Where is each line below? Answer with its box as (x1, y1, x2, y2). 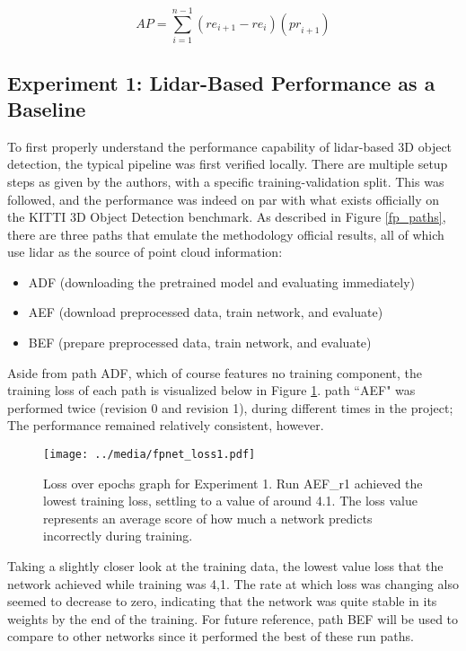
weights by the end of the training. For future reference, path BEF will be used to (7, 609, 459, 628)
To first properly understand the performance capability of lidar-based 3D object (7, 136, 453, 155)
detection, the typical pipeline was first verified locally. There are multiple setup (7, 154, 448, 173)
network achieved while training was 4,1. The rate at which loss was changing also (7, 574, 459, 593)
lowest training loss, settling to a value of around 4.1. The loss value (43, 491, 418, 510)
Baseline (7, 94, 86, 122)
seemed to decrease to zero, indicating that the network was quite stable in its (7, 592, 437, 611)
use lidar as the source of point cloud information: (7, 242, 283, 261)
